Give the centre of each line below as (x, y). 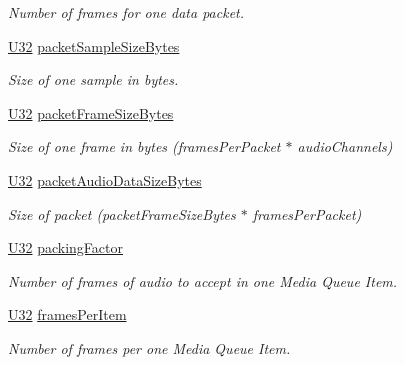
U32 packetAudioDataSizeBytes (105, 179)
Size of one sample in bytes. (93, 79)
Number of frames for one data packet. (126, 12)
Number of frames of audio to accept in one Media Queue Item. (203, 280)
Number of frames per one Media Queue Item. (149, 347)
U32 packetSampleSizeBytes (94, 45)
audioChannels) (345, 146)
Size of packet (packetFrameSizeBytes (122, 213)
